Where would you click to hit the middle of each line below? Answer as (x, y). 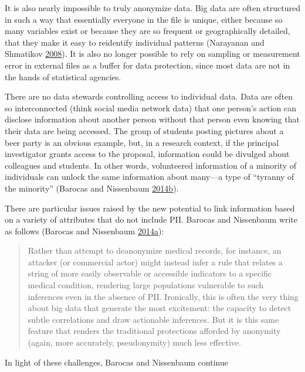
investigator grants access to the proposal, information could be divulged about (147, 154)
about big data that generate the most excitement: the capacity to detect (160, 308)
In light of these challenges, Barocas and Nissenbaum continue (116, 362)
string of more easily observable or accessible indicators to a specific (150, 273)
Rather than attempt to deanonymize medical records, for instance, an (155, 250)
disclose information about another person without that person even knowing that (152, 119)
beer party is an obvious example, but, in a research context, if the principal (142, 142)
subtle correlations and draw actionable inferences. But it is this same (153, 319)
